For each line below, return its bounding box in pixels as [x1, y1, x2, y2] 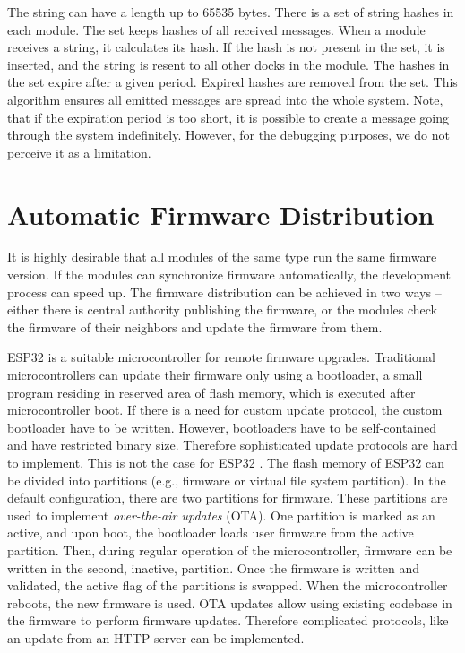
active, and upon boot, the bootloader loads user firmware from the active [7, 523, 414, 542]
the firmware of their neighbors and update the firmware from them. [7, 317, 383, 336]
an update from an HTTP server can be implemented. [7, 628, 305, 647]
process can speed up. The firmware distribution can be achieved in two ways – [7, 282, 442, 301]
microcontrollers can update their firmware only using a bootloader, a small [7, 365, 423, 384]
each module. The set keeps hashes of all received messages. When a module [7, 20, 426, 39]
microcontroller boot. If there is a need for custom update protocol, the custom [7, 400, 443, 419]
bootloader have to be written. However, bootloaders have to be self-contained [7, 417, 437, 436]
